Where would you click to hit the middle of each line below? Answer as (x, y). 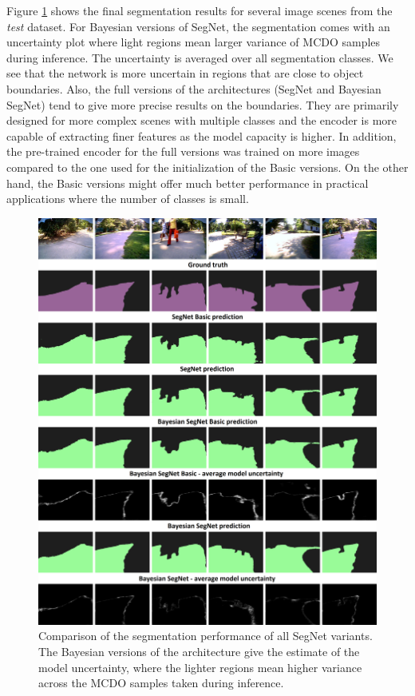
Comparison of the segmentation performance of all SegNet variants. (206, 636)
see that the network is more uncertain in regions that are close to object (185, 73)
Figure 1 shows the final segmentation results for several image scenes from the (200, 10)
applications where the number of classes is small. (128, 199)
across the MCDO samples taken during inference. (161, 683)
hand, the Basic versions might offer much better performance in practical (188, 183)
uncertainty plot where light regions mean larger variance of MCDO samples (194, 42)
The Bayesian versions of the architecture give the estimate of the (199, 651)
